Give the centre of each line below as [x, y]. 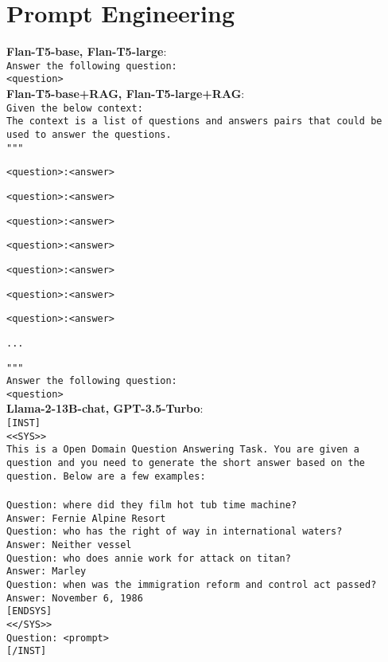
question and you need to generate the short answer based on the [186, 463]
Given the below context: [75, 108]
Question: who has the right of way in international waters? [175, 532]
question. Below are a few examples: [106, 476]
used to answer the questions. [89, 134]
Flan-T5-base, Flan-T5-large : [87, 51]
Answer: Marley [47, 572]
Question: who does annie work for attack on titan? [149, 558]
